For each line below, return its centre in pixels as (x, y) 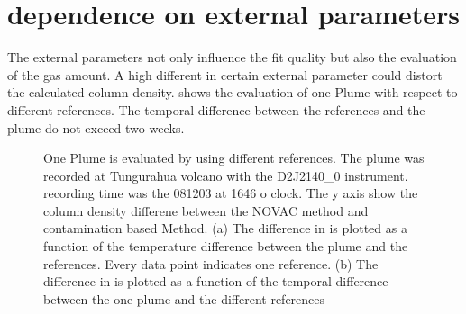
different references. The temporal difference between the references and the (216, 109)
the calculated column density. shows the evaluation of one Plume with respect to (233, 92)
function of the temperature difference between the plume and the (226, 246)
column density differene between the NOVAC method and (206, 210)
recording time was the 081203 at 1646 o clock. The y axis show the (231, 193)
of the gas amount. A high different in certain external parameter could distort (225, 74)
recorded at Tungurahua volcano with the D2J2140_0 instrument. (226, 175)
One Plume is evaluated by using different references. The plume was (234, 158)
